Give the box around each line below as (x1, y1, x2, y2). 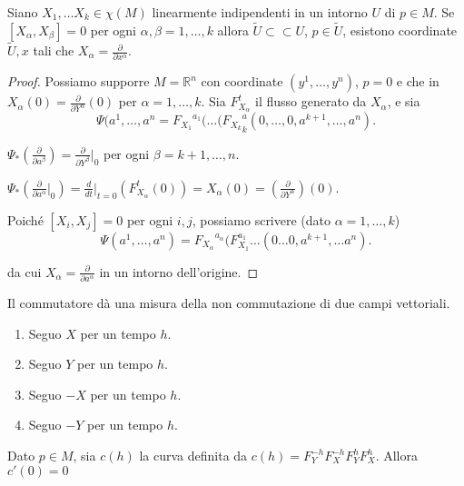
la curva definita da (139, 446, 248, 465)
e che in (396, 72, 439, 91)
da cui (7, 262, 42, 281)
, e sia (387, 92, 420, 111)
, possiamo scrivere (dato (192, 210, 331, 229)
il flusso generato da (255, 92, 367, 111)
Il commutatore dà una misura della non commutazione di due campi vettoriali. (7, 293, 450, 312)
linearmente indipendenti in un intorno (152, 3, 368, 21)
